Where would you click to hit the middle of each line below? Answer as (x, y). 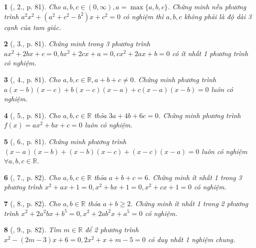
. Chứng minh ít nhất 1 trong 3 (195, 177)
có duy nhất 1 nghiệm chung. (192, 239)
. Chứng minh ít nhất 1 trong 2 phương (190, 203)
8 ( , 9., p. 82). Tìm (33, 230)
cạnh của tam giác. (32, 27)
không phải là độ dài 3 (218, 16)
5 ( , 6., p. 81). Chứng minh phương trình (65, 141)
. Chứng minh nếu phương (207, 6)
